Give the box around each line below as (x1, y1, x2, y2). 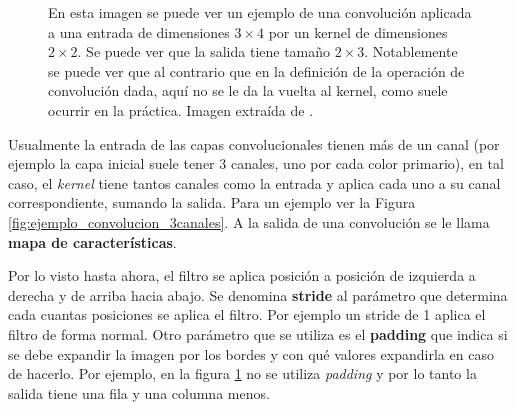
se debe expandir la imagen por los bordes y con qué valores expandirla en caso (8, 343, 494, 364)
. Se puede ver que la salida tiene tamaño (77, 41, 331, 62)
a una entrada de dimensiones (48, 21, 230, 42)
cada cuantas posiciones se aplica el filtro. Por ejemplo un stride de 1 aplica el (8, 304, 486, 325)
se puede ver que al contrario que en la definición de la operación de (48, 60, 465, 81)
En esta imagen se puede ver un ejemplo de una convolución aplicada (48, 2, 472, 22)
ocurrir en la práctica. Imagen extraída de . (48, 99, 314, 120)
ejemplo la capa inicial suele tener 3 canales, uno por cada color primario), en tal (8, 153, 504, 174)
